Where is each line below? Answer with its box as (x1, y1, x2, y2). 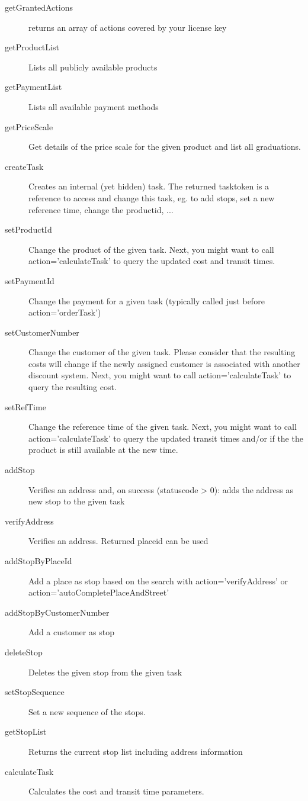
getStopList (5, 725, 47, 738)
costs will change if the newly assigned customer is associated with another (28, 357, 300, 369)
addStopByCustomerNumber (5, 606, 110, 618)
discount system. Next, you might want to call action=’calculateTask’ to (28, 369, 291, 381)
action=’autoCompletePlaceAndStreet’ (28, 586, 169, 599)
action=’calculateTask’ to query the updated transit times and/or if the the (28, 432, 303, 444)
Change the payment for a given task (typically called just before (28, 294, 265, 307)
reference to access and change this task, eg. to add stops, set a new (28, 191, 275, 204)
